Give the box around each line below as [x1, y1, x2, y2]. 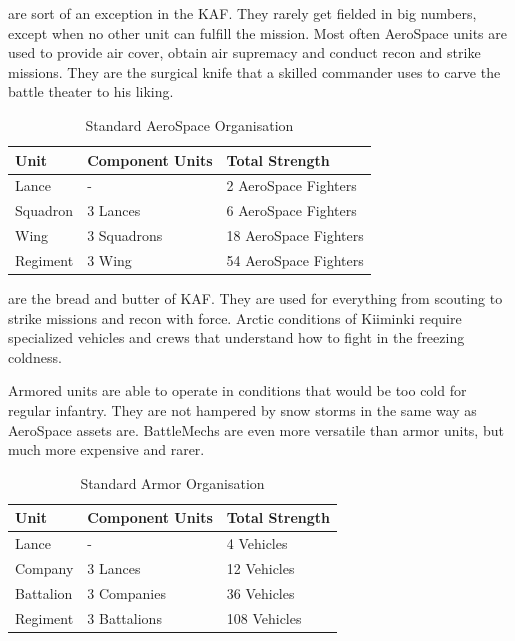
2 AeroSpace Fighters [226, 175, 357, 196]
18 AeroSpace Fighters [226, 225, 364, 246]
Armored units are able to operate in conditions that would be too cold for [8, 380, 467, 401]
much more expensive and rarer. [8, 439, 205, 460]
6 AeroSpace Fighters [226, 200, 357, 221]
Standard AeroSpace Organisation [85, 114, 294, 135]
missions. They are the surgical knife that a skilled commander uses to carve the [8, 61, 501, 82]
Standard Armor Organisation [80, 472, 265, 493]
